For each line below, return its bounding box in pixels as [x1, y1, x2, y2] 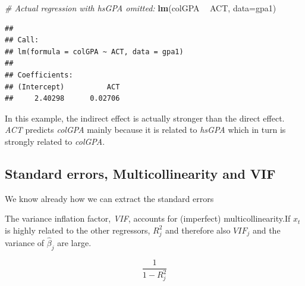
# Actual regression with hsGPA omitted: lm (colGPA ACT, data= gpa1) [5, 2, 276, 14]
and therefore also [165, 223, 231, 236]
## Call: [5, 36, 39, 45]
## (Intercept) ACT [5, 82, 120, 91]
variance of [5, 236, 45, 248]
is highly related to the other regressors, [5, 223, 150, 236]
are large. [57, 236, 92, 248]
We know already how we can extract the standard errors [5, 192, 214, 204]
